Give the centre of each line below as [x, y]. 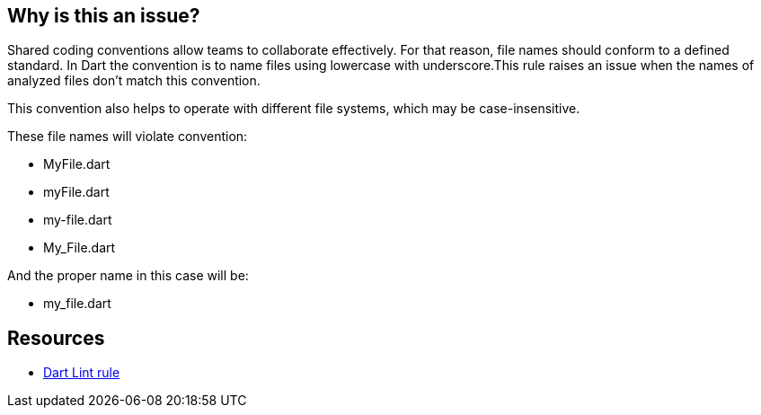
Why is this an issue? [104, 16]
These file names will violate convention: [128, 137]
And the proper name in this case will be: [128, 276]
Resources [56, 338]
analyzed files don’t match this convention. [134, 81]
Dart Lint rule [82, 373]
